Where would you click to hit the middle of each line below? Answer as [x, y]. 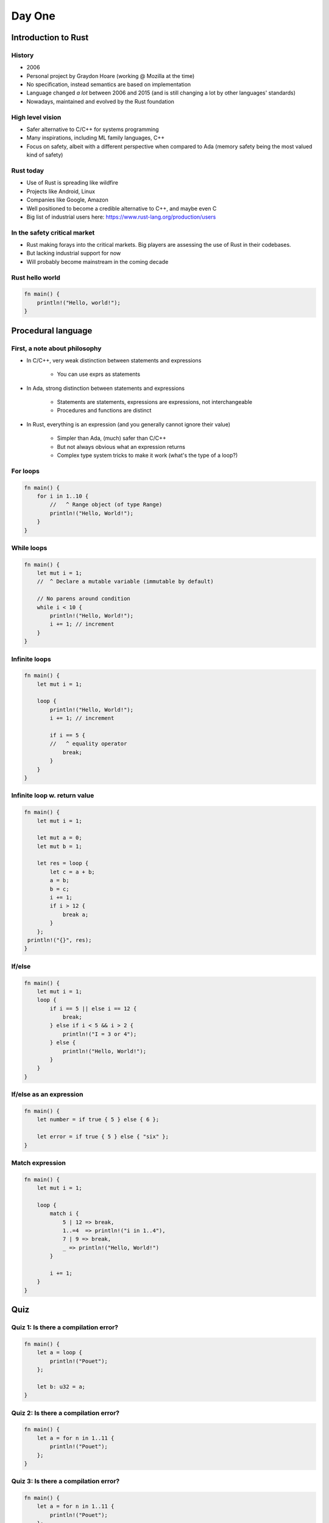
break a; [76, 914]
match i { [64, 1214]
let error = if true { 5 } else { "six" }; [103, 1137]
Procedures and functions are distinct [104, 411]
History [23, 55]
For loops [25, 471]
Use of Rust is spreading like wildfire [73, 183]
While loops [29, 548]
